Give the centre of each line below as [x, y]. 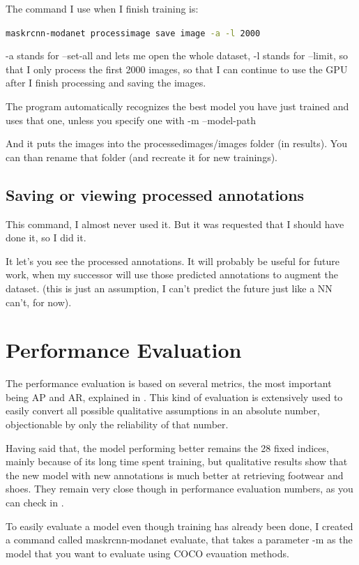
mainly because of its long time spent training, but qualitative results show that [177, 461]
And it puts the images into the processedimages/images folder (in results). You [176, 143]
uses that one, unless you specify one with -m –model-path [131, 120]
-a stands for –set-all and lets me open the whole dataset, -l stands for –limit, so [177, 55]
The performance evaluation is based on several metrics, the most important [169, 383]
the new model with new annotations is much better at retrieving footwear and [175, 475]
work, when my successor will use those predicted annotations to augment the [172, 274]
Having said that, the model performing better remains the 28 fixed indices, [167, 447]
